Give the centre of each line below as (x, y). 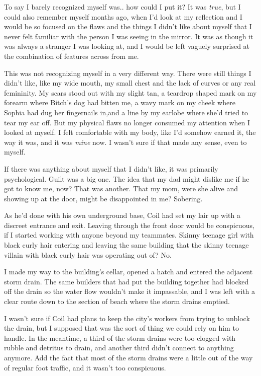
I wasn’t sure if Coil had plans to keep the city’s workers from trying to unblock (127, 318)
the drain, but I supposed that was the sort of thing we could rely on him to (121, 328)
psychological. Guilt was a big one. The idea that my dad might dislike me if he (127, 178)
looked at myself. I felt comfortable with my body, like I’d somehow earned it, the (130, 132)
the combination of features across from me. (72, 56)
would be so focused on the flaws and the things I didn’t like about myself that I (128, 26)
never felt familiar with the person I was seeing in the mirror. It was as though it (129, 36)
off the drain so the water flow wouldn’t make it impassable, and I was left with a (130, 291)
